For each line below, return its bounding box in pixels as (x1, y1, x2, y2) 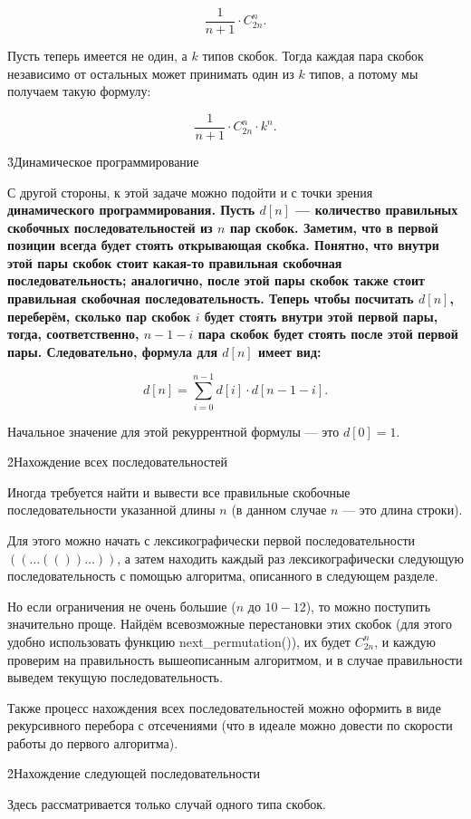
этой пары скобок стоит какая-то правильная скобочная (7, 253, 342, 272)
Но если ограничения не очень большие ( (7, 596, 236, 615)
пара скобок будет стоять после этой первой (197, 324, 458, 343)
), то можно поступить (305, 596, 431, 615)
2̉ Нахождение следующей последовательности (7, 764, 261, 783)
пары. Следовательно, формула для (7, 342, 217, 361)
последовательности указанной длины (7, 500, 216, 519)
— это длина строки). (342, 500, 463, 519)
